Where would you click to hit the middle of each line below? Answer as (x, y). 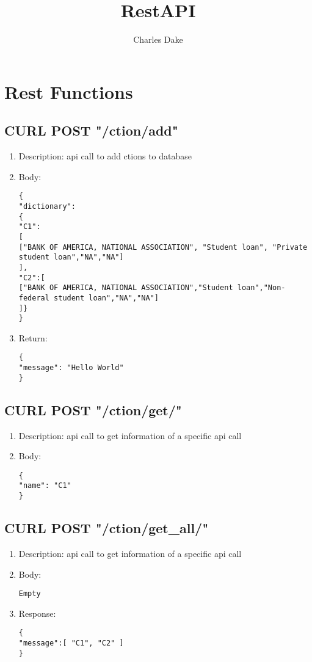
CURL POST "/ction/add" (91, 130)
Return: (33, 337)
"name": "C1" (45, 486)
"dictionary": (47, 206)
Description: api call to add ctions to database (105, 156)
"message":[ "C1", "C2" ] (71, 643)
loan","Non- (261, 288)
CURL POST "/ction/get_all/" (107, 528)
